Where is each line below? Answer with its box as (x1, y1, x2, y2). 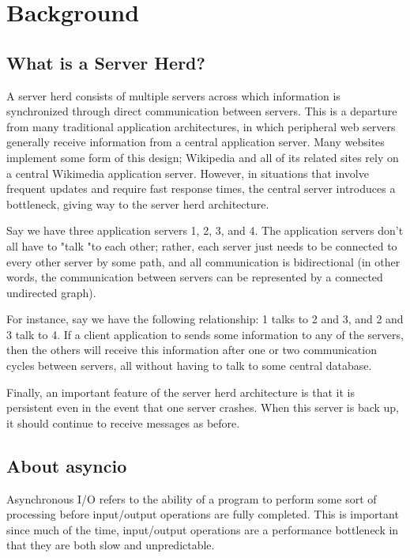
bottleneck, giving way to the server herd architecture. (6, 195, 269, 212)
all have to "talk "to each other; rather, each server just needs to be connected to (6, 237, 397, 254)
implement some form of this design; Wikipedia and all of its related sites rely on (6, 149, 399, 165)
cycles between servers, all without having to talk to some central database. (6, 357, 372, 374)
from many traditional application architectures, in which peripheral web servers (6, 118, 396, 134)
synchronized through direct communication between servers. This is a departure (6, 103, 397, 119)
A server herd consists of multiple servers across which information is (6, 87, 340, 104)
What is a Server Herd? (6, 50, 205, 74)
